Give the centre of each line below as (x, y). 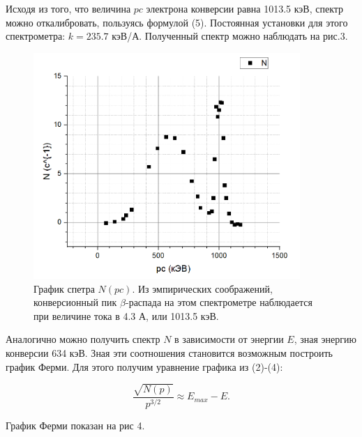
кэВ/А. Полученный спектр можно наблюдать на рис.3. (230, 36)
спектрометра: (36, 36)
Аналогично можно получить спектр (83, 339)
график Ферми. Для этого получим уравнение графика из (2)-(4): (144, 366)
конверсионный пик (75, 302)
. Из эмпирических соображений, (202, 288)
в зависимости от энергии (229, 339)
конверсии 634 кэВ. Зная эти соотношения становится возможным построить (169, 352)
